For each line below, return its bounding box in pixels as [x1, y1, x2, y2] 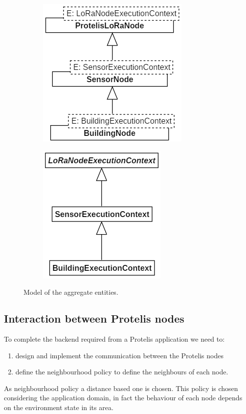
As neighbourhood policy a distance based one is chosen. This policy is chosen [4, 383, 238, 393]
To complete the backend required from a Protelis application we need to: [4, 333, 225, 344]
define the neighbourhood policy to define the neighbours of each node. [15, 367, 228, 377]
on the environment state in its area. [4, 402, 113, 412]
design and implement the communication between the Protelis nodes [15, 350, 224, 360]
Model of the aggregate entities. [23, 287, 118, 297]
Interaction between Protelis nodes [4, 311, 184, 326]
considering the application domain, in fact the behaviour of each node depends [4, 392, 243, 403]
